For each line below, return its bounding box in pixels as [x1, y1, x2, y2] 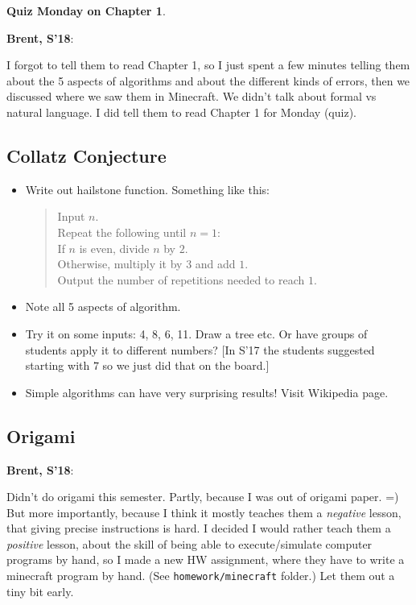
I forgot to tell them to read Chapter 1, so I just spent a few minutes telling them [6, 56, 410, 73]
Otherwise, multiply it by [57, 255, 183, 272]
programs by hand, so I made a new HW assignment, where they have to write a [6, 551, 405, 568]
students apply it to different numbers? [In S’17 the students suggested [25, 341, 375, 358]
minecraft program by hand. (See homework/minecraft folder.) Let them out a [6, 567, 395, 584]
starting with [25, 357, 90, 374]
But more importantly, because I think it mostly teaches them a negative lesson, [6, 503, 402, 520]
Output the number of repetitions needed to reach [57, 271, 305, 288]
